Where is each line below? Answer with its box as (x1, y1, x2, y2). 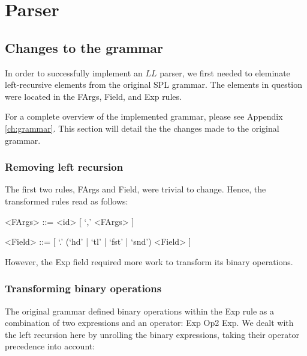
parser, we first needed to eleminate (159, 66, 290, 79)
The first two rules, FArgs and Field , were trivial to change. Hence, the (5, 183, 266, 195)
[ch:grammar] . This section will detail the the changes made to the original (5, 121, 279, 134)
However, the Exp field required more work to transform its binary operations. (5, 255, 293, 268)
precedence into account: (5, 340, 95, 352)
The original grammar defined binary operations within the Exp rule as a (5, 304, 275, 317)
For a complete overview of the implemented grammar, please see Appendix (5, 110, 283, 123)
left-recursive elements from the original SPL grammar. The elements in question (5, 78, 302, 91)
